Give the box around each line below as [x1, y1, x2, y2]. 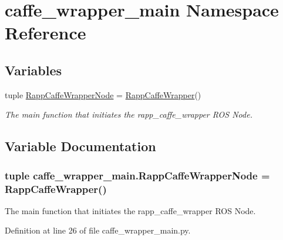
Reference [5, 21, 86, 45]
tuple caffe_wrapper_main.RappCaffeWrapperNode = [5, 168, 270, 182]
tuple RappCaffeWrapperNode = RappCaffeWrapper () [5, 88, 201, 101]
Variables [5, 61, 62, 79]
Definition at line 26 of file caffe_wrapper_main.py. [5, 224, 191, 236]
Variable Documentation [5, 137, 156, 155]
